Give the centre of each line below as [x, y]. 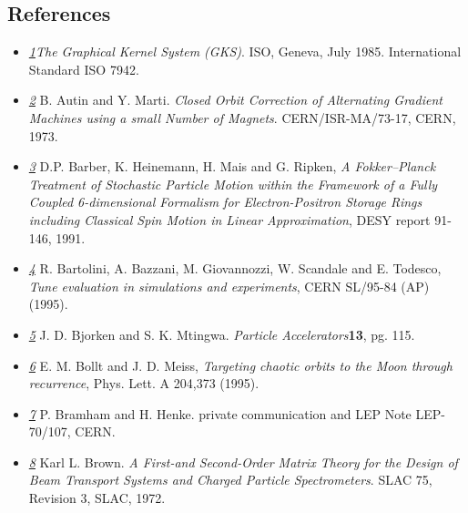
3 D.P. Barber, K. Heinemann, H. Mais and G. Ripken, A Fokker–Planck [232, 166]
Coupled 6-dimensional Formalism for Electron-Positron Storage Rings [225, 202]
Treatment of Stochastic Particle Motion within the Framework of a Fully [233, 184]
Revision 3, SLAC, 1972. [97, 498]
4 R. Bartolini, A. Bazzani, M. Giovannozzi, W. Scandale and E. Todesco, [235, 268]
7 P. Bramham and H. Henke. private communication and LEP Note [220, 413]
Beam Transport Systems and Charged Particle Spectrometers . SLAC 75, [230, 480]
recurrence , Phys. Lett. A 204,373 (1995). [144, 383]
